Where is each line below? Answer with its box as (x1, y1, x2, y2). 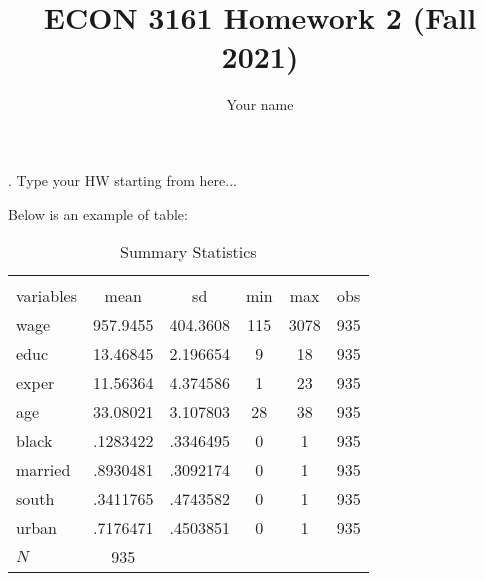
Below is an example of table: (8, 203, 188, 224)
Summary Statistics (119, 240, 257, 264)
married (16, 458, 71, 482)
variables (16, 284, 78, 308)
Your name (226, 94, 294, 115)
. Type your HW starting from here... (8, 169, 237, 190)
